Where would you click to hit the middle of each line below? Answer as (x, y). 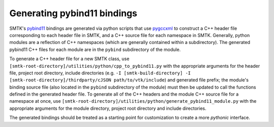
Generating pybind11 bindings (73, 13)
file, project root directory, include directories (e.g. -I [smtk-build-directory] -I (100, 73)
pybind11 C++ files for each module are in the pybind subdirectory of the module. (95, 49)
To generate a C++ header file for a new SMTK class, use (69, 59)
